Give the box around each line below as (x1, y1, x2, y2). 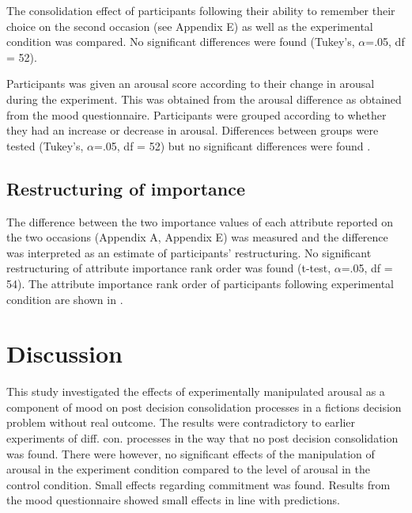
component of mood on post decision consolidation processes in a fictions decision (6, 398, 402, 415)
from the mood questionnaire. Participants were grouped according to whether (6, 106, 387, 123)
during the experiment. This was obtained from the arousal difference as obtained (6, 90, 402, 107)
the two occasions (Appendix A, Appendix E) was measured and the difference (6, 229, 388, 245)
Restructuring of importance (6, 176, 245, 200)
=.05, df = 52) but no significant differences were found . (94, 137, 371, 154)
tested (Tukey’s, (6, 137, 84, 154)
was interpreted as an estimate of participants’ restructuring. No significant (6, 244, 372, 260)
